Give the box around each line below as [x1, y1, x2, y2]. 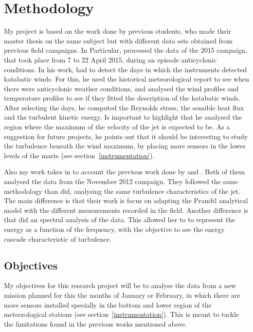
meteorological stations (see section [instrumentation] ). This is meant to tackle [4, 309, 239, 319]
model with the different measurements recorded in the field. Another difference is [4, 205, 249, 215]
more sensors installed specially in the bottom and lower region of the [4, 299, 212, 310]
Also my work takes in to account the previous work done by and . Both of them [4, 166, 245, 177]
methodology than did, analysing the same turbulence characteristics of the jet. [4, 186, 240, 196]
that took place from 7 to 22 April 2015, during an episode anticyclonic [4, 54, 217, 64]
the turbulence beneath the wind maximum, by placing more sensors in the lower [4, 141, 246, 151]
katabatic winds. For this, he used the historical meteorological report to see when [4, 74, 249, 84]
